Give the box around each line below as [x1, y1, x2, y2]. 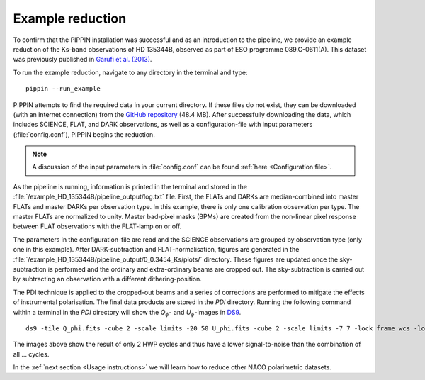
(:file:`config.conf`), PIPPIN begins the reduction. [13, 130, 155, 138]
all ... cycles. [13, 350, 50, 358]
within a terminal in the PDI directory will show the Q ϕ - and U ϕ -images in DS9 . [13, 308, 242, 318]
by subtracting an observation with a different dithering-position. [13, 275, 202, 284]
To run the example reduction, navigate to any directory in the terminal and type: [13, 68, 248, 77]
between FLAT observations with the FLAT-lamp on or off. [13, 222, 182, 230]
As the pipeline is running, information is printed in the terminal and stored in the [13, 182, 248, 191]
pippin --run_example [25, 85, 101, 93]
